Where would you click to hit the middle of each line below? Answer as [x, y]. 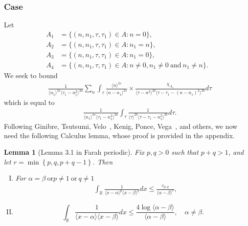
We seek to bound [31, 75]
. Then [103, 161]
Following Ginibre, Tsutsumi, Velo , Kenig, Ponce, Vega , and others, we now [121, 126]
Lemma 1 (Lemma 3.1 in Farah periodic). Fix [74, 152]
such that [185, 152]
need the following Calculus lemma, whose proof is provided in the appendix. [119, 135]
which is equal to [29, 102]
